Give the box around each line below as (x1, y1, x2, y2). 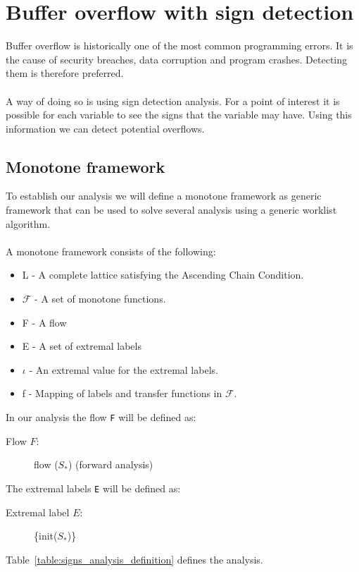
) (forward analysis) (68, 457, 153, 472)
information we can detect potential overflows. (6, 121, 205, 135)
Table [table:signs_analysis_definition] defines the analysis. (6, 552, 263, 566)
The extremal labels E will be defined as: (6, 480, 181, 495)
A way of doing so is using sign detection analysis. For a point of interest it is (6, 93, 340, 108)
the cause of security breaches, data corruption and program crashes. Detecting (6, 51, 347, 66)
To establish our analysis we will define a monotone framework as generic (6, 188, 322, 203)
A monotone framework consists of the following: (6, 243, 216, 258)
